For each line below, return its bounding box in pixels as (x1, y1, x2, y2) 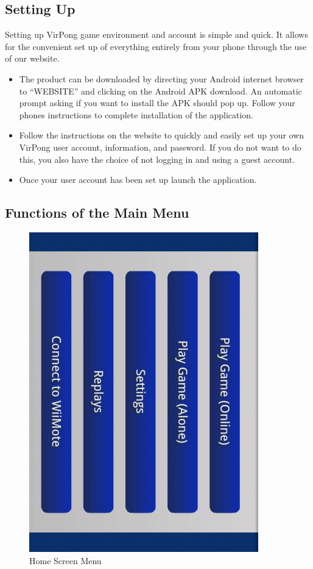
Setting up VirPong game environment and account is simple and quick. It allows (5, 28, 308, 41)
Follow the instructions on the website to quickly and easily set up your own (19, 129, 304, 141)
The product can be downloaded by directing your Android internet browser (19, 72, 304, 85)
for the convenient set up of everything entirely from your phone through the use (5, 40, 307, 52)
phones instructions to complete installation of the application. (19, 108, 254, 121)
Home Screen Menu (29, 554, 102, 567)
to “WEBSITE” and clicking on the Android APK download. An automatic (19, 84, 302, 97)
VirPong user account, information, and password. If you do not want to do (19, 140, 301, 153)
